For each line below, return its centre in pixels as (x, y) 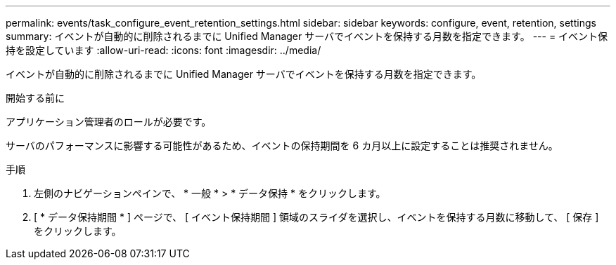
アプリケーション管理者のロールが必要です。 (109, 122)
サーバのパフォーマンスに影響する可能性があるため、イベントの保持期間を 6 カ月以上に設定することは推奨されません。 (282, 145)
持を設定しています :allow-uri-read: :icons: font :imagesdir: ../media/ (163, 50)
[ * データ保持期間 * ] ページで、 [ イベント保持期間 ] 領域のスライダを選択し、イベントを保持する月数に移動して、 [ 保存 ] (316, 217)
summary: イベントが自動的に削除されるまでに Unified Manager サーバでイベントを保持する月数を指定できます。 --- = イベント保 (307, 36)
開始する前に (35, 98)
